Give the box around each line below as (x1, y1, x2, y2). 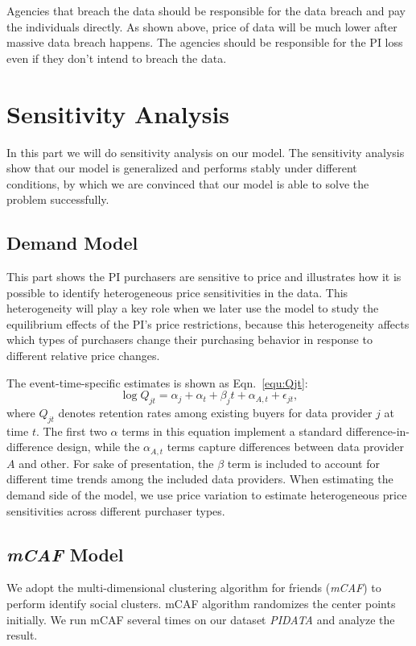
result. (6, 627, 38, 644)
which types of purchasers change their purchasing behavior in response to (6, 331, 373, 348)
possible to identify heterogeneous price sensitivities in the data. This (6, 284, 348, 300)
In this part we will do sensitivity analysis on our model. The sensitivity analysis (6, 143, 405, 160)
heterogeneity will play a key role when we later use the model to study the (6, 300, 379, 317)
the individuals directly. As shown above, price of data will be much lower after (6, 18, 397, 35)
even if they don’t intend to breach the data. (6, 49, 227, 66)
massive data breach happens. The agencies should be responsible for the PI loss (6, 34, 403, 51)
